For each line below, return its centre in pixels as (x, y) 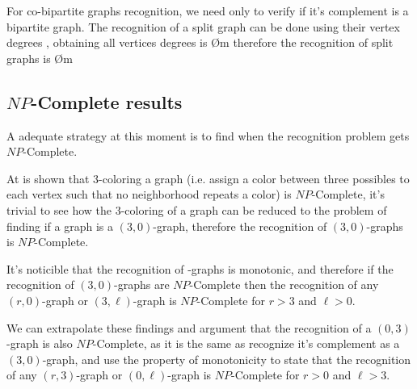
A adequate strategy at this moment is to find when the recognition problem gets (208, 135)
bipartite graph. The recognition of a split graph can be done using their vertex (203, 26)
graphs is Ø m (40, 58)
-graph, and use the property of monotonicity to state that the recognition (227, 359)
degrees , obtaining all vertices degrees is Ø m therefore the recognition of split (200, 42)
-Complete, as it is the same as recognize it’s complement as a (246, 343)
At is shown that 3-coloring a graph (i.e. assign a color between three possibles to (208, 178)
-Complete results (107, 101)
